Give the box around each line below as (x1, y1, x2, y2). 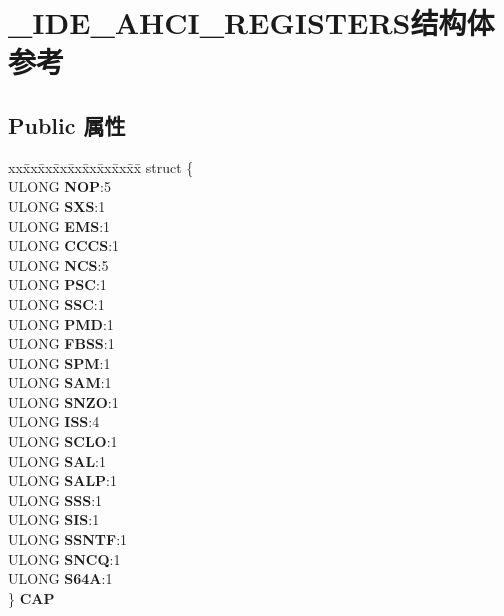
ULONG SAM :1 (8, 372, 112, 393)
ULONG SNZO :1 (8, 391, 119, 412)
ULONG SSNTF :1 (8, 529, 128, 550)
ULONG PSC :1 (8, 274, 107, 295)
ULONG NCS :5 (8, 254, 109, 275)
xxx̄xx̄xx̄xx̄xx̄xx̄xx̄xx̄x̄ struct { (8, 156, 194, 177)
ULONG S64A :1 (8, 568, 113, 589)
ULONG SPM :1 (8, 352, 111, 373)
